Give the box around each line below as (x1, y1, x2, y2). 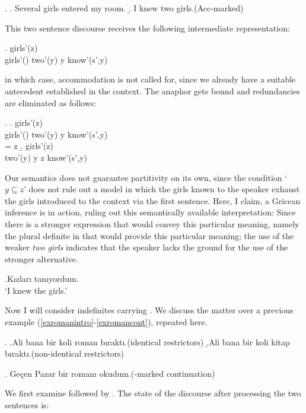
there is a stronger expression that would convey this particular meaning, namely (5, 217, 299, 230)
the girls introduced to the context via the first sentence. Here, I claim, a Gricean (5, 194, 301, 206)
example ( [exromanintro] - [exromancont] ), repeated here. (5, 316, 208, 328)
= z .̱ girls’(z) (5, 139, 53, 152)
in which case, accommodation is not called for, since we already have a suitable (5, 73, 296, 85)
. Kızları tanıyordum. (5, 272, 79, 285)
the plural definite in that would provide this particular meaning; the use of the (5, 229, 294, 242)
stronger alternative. (5, 252, 78, 265)
